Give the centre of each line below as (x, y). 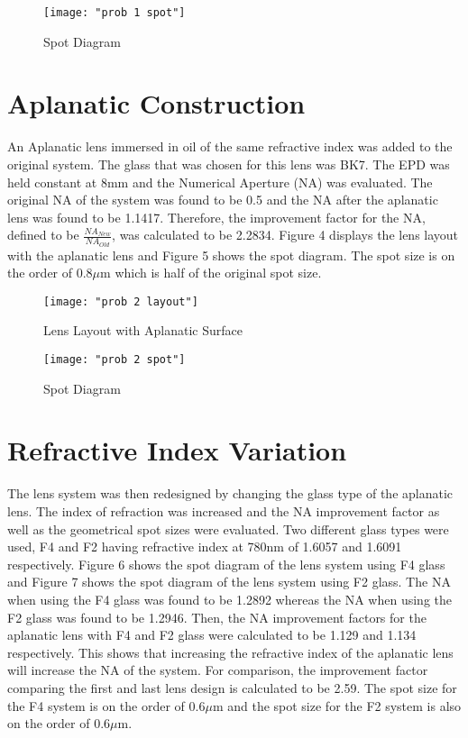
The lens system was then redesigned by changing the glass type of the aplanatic (230, 493)
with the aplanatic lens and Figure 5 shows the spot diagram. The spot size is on (231, 255)
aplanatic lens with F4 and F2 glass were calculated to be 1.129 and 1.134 (212, 635)
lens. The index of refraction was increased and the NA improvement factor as (224, 510)
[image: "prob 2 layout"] (121, 301)
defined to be (43, 235)
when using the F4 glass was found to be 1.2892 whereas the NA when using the (229, 599)
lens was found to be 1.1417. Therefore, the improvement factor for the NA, (216, 217)
